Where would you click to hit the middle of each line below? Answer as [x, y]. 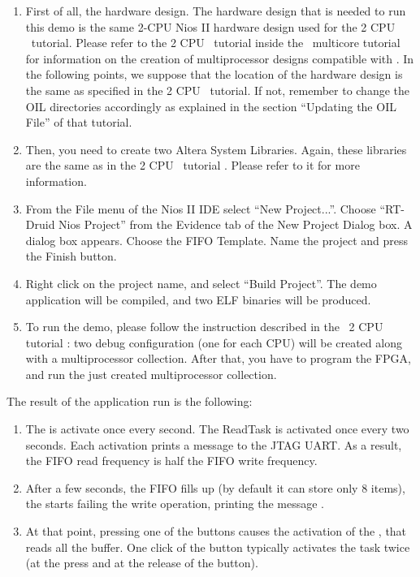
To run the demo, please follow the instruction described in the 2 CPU [204, 327]
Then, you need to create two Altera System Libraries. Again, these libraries [216, 149]
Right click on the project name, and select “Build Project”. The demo [201, 283]
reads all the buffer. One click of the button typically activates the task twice [218, 547]
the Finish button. [71, 256]
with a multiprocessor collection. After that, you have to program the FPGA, [218, 358]
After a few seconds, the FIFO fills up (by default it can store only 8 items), [215, 487]
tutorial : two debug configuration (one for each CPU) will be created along [214, 342]
